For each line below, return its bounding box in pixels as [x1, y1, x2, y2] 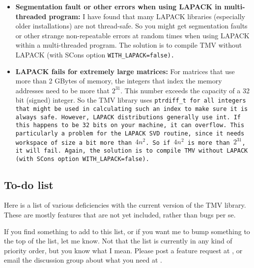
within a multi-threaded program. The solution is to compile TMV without [15, 40, 242, 50]
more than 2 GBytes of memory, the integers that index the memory [15, 76, 222, 86]
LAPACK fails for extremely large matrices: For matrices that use [15, 66, 235, 76]
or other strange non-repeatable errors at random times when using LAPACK [15, 30, 250, 40]
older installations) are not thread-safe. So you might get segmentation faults [15, 21, 248, 31]
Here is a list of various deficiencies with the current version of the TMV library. [4, 200, 246, 210]
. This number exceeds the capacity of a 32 [120, 85, 250, 95]
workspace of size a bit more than [15, 139, 132, 146]
